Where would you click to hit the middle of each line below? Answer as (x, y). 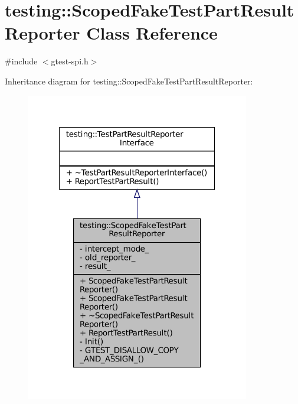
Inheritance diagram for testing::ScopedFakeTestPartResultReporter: (129, 81)
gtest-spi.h (70, 61)
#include (21, 61)
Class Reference (152, 33)
